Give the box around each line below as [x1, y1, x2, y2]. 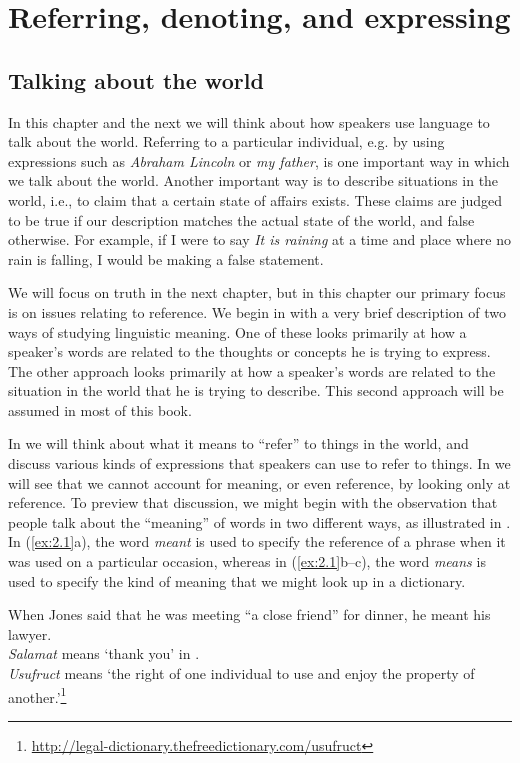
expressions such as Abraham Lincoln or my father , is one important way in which [8, 150, 510, 171]
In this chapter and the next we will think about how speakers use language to [8, 111, 490, 132]
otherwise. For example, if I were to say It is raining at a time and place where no [8, 229, 512, 250]
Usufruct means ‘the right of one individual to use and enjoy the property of [8, 663, 475, 684]
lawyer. [8, 623, 52, 644]
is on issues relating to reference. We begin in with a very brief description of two [8, 301, 506, 322]
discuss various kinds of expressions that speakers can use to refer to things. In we [8, 453, 511, 474]
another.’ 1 [8, 683, 67, 707]
